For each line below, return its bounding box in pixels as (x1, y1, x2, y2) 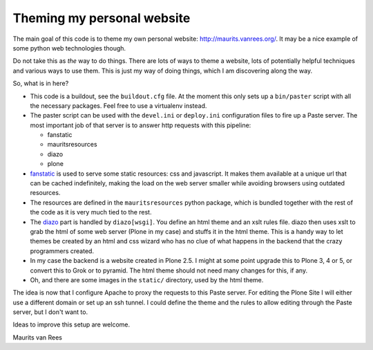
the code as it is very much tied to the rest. (30, 208, 152, 217)
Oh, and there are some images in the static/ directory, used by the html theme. (30, 275, 264, 284)
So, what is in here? (12, 80, 69, 88)
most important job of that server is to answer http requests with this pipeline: (30, 121, 251, 129)
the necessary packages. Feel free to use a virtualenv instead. (30, 101, 207, 110)
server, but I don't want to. (12, 308, 88, 316)
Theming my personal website (12, 10, 191, 26)
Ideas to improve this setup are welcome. (12, 320, 131, 329)
